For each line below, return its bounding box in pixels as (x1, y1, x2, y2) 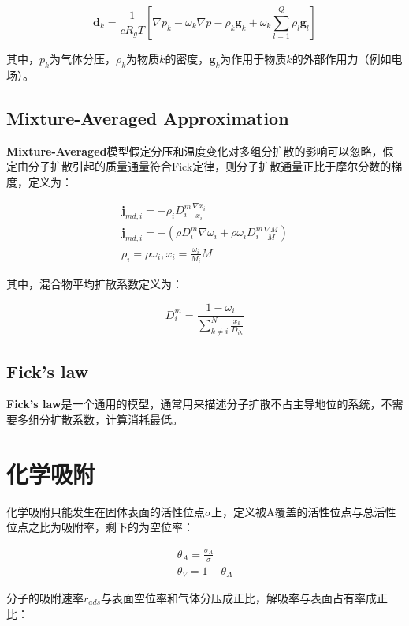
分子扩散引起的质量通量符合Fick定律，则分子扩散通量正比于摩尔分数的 (28, 158, 392, 174)
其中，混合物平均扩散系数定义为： (6, 276, 183, 292)
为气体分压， (49, 51, 116, 66)
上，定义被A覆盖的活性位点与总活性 (211, 503, 396, 519)
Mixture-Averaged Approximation (6, 105, 289, 129)
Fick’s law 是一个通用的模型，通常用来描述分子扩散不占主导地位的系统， (6, 395, 381, 412)
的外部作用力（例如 (292, 51, 392, 66)
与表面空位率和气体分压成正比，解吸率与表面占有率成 (101, 590, 377, 605)
